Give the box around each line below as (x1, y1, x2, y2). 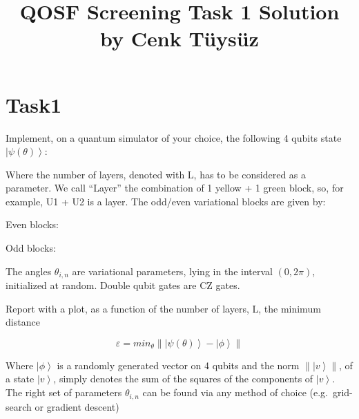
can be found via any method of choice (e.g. (142, 385, 328, 400)
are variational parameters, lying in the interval (72, 263, 273, 278)
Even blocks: (6, 217, 59, 232)
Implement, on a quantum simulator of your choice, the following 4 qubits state (6, 130, 342, 145)
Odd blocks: (6, 241, 56, 255)
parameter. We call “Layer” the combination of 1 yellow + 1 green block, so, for (6, 180, 344, 195)
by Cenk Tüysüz (100, 24, 259, 53)
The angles (6, 263, 52, 278)
